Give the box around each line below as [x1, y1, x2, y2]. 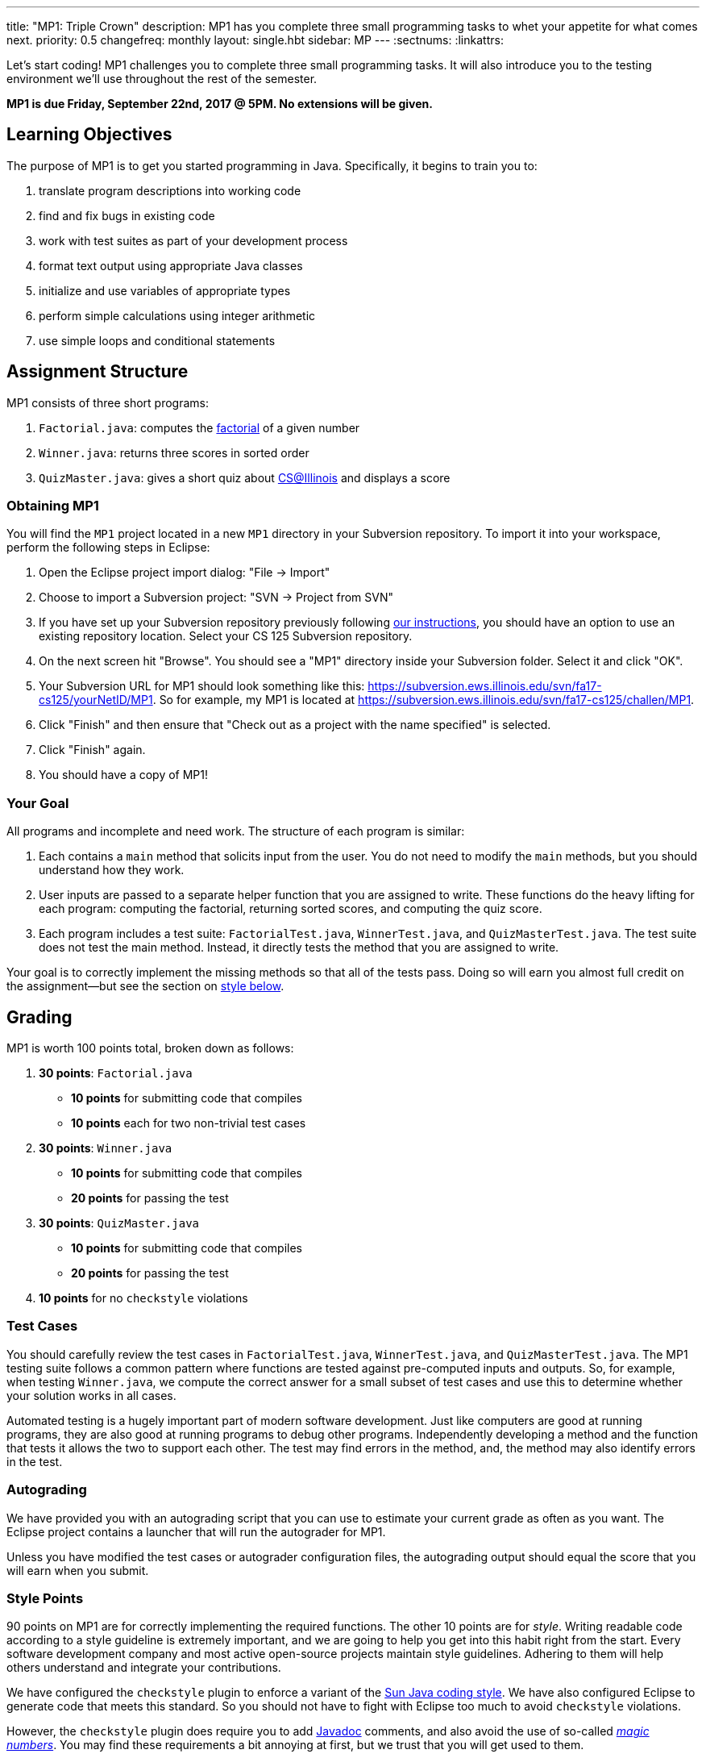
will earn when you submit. [6, 1563, 149, 1577]
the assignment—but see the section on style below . [6, 979, 284, 994]
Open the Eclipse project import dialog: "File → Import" [39, 565, 330, 580]
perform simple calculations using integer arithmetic [39, 308, 316, 323]
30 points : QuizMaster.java [39, 1216, 200, 1231]
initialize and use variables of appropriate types [39, 283, 291, 298]
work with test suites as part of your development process [39, 233, 348, 248]
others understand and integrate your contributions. [6, 1660, 281, 1675]
